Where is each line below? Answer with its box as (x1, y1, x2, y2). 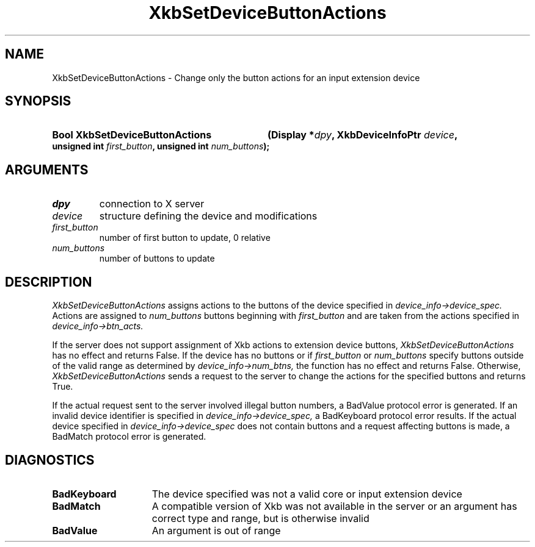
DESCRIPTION (5, 274, 92, 290)
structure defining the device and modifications (99, 210, 318, 223)
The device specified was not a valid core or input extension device (151, 487, 462, 500)
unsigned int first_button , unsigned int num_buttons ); (52, 141, 270, 152)
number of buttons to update (99, 253, 215, 264)
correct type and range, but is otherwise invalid (151, 512, 369, 524)
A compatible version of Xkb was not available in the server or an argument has (151, 499, 517, 512)
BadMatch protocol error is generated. (52, 431, 206, 442)
